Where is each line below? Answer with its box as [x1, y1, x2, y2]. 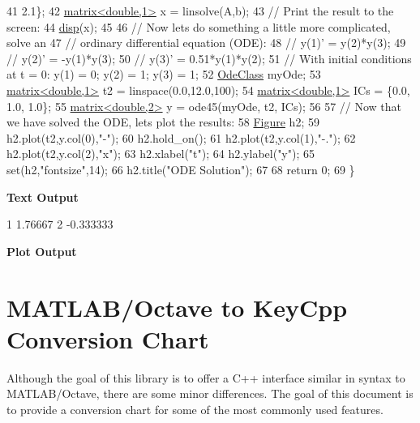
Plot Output [6, 242, 77, 259]
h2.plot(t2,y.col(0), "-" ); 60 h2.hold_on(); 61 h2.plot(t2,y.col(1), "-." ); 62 [6, 129, 356, 146]
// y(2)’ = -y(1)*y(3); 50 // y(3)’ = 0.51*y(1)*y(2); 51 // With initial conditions [6, 49, 412, 66]
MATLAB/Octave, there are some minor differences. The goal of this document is [6, 385, 414, 402]
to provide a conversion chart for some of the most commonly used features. [6, 400, 384, 417]
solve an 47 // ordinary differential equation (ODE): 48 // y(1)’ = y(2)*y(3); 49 [6, 34, 406, 51]
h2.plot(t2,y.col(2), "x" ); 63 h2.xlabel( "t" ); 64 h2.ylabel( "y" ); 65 [6, 145, 315, 162]
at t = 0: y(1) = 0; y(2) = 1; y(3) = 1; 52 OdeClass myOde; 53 [6, 66, 321, 83]
